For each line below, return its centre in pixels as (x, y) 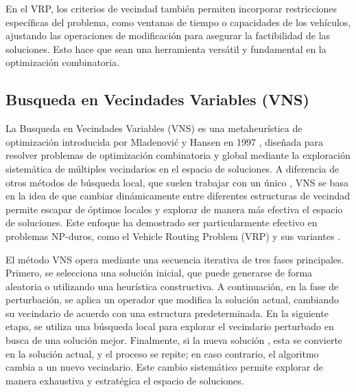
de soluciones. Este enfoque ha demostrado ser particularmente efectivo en (162, 222)
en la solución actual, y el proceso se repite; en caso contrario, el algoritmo (162, 353)
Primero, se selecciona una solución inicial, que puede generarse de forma (159, 273)
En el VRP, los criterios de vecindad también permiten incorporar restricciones (171, 8)
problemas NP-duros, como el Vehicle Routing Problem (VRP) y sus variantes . (173, 236)
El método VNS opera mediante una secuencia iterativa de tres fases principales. (175, 259)
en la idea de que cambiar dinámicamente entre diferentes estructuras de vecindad (178, 196)
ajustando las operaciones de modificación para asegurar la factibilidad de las (168, 35)
